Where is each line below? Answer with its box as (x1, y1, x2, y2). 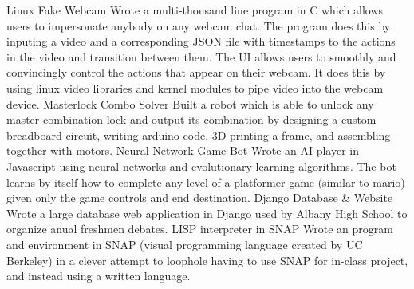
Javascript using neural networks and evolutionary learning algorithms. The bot (6, 157, 396, 174)
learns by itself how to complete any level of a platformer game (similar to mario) (6, 173, 405, 190)
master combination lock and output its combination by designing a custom (6, 111, 377, 128)
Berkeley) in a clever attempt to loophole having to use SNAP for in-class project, (6, 251, 408, 268)
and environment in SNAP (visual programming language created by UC (6, 236, 363, 252)
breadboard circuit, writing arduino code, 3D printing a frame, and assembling (6, 126, 391, 143)
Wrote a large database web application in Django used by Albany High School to (6, 204, 408, 221)
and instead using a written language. (6, 267, 191, 284)
